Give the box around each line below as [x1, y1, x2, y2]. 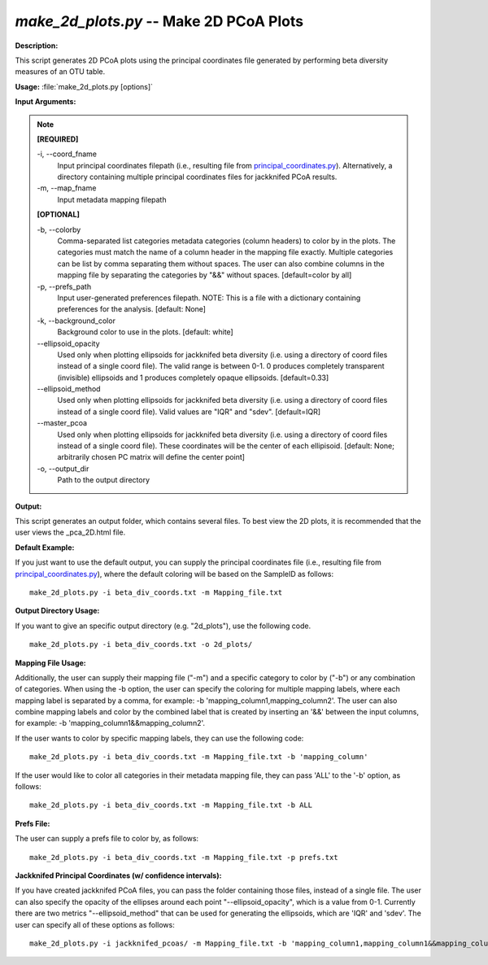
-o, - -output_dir [37, 464, 89, 474]
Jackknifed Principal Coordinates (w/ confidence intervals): [15, 871, 222, 880]
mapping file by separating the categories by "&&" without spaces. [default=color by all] [57, 270, 352, 280]
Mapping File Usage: [15, 657, 87, 667]
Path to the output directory [57, 475, 150, 485]
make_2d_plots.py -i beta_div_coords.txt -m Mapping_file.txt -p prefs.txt [29, 853, 338, 862]
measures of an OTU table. [15, 67, 106, 76]
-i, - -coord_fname [37, 149, 98, 159]
